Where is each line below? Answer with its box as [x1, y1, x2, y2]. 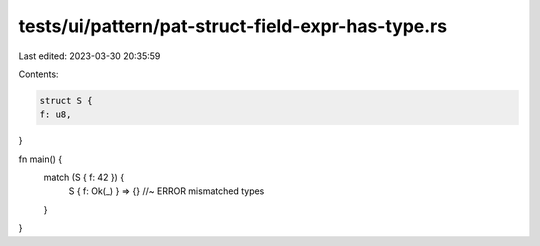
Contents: [18, 68, 59, 80]
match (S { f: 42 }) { [43, 171, 125, 184]
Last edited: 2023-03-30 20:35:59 [18, 50, 161, 62]
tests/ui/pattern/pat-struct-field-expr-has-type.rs [18, 15, 448, 37]
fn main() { [18, 153, 63, 165]
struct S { [39, 95, 93, 106]
